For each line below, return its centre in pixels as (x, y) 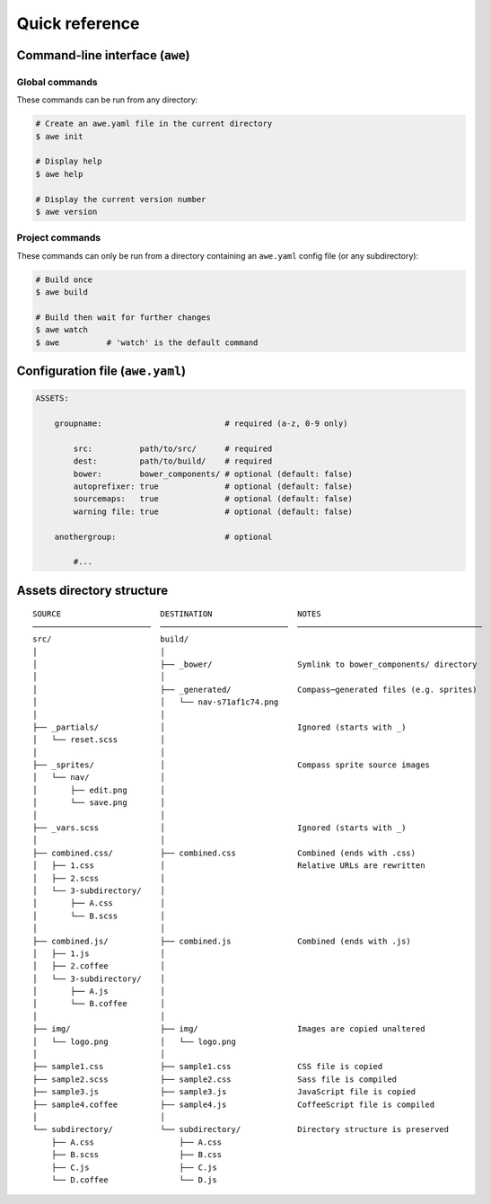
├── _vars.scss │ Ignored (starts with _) (219, 828)
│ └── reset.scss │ (99, 740)
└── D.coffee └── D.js (134, 1180)
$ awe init (59, 136)
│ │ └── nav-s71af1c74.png (156, 702)
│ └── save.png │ (99, 803)
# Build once (64, 279)
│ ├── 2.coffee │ (99, 966)
